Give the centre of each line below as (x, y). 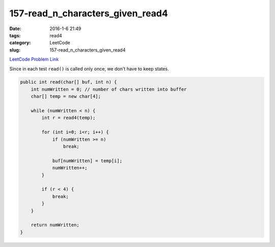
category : (20, 43)
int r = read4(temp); (68, 118)
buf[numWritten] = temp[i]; (87, 160)
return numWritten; (55, 225)
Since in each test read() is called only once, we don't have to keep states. (89, 68)
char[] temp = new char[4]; (66, 96)
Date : (15, 29)
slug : (15, 50)
